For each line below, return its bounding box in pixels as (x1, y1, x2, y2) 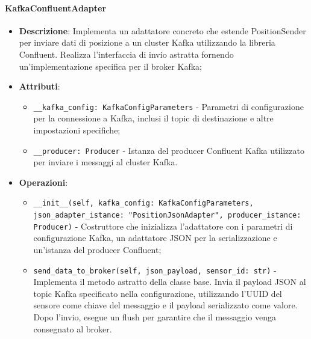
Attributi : (19, 80, 60, 93)
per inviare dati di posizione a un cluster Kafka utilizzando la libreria (19, 36, 275, 49)
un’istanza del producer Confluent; (33, 243, 162, 256)
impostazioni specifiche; (33, 124, 121, 136)
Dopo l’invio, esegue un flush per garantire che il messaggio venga (33, 311, 276, 323)
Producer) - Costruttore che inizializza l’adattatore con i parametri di (33, 219, 293, 232)
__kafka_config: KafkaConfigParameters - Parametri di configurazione (33, 100, 304, 112)
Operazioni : (19, 176, 68, 188)
